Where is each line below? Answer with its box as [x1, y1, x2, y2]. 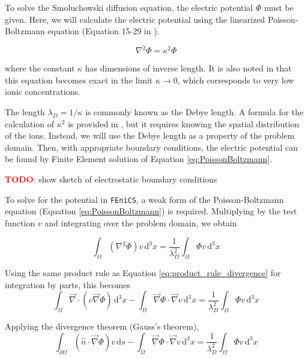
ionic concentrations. [5, 85, 80, 98]
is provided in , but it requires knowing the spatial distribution [68, 117, 300, 130]
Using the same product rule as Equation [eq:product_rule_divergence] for [5, 267, 281, 279]
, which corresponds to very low [177, 73, 294, 86]
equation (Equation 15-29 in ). [47, 25, 160, 37]
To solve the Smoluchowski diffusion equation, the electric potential [5, 1, 253, 13]
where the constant [5, 62, 75, 74]
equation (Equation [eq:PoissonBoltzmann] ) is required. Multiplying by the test [5, 205, 297, 217]
